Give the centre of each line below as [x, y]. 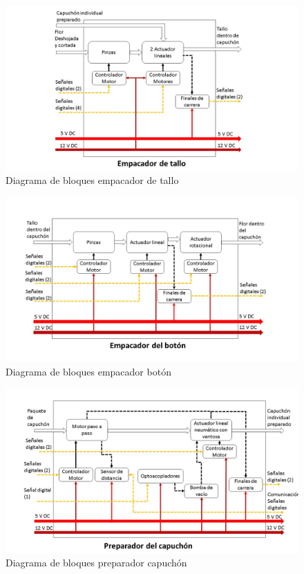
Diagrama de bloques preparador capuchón [96, 563]
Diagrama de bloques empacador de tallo [92, 180]
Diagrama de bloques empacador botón [88, 371]
